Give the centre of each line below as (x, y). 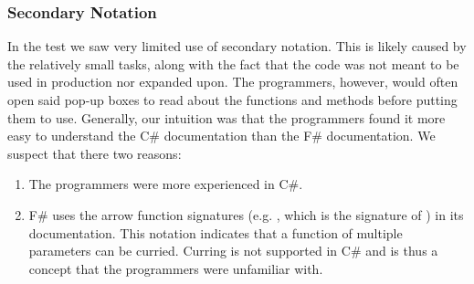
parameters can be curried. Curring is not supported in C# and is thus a (233, 251)
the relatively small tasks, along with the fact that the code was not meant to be (233, 63)
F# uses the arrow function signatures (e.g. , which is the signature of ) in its (246, 214)
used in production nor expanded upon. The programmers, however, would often (233, 82)
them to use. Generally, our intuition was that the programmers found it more (226, 117)
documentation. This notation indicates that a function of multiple (216, 232)
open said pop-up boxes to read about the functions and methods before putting (232, 100)
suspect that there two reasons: (95, 153)
